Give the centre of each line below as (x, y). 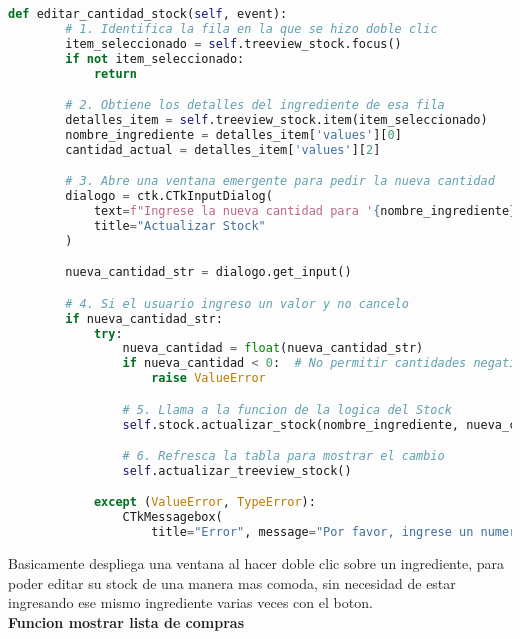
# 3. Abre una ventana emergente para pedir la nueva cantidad (280, 181)
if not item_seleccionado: (155, 58)
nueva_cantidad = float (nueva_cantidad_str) (273, 348)
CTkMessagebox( (172, 517)
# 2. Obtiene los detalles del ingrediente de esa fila (255, 105)
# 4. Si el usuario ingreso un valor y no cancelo (237, 303)
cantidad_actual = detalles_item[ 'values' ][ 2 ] (223, 149)
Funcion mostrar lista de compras (126, 621)
